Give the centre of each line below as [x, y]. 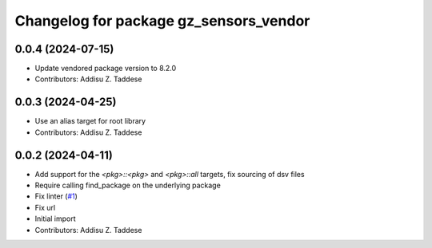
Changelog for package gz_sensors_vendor [162, 21]
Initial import [55, 218]
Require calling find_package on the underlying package [128, 185]
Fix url [45, 207]
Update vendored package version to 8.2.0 [106, 69]
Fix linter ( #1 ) [56, 196]
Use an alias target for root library [90, 121]
